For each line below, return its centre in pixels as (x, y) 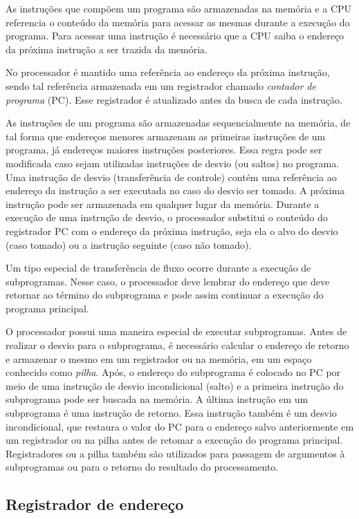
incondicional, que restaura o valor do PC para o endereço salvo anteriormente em (180, 426)
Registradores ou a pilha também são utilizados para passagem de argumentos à (175, 453)
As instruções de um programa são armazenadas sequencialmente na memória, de (178, 123)
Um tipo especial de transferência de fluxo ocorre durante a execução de (158, 268)
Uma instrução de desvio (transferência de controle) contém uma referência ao (171, 177)
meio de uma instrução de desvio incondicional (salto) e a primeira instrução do (175, 385)
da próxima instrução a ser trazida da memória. (107, 49)
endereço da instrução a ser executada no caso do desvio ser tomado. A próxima (175, 190)
